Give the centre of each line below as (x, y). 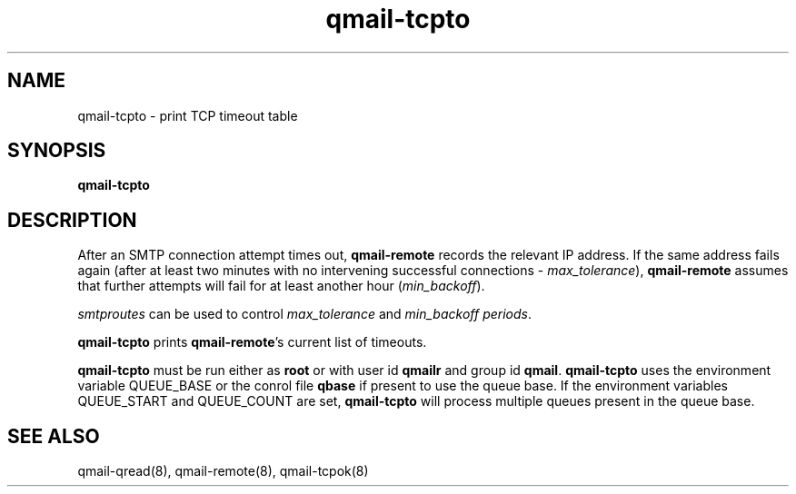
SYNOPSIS (57, 151)
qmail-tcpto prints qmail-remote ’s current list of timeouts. (252, 342)
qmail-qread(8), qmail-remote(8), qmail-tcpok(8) (223, 471)
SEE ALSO (54, 436)
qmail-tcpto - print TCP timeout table (188, 115)
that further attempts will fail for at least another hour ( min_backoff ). (281, 286)
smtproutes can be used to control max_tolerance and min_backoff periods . (305, 314)
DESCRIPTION (72, 220)
